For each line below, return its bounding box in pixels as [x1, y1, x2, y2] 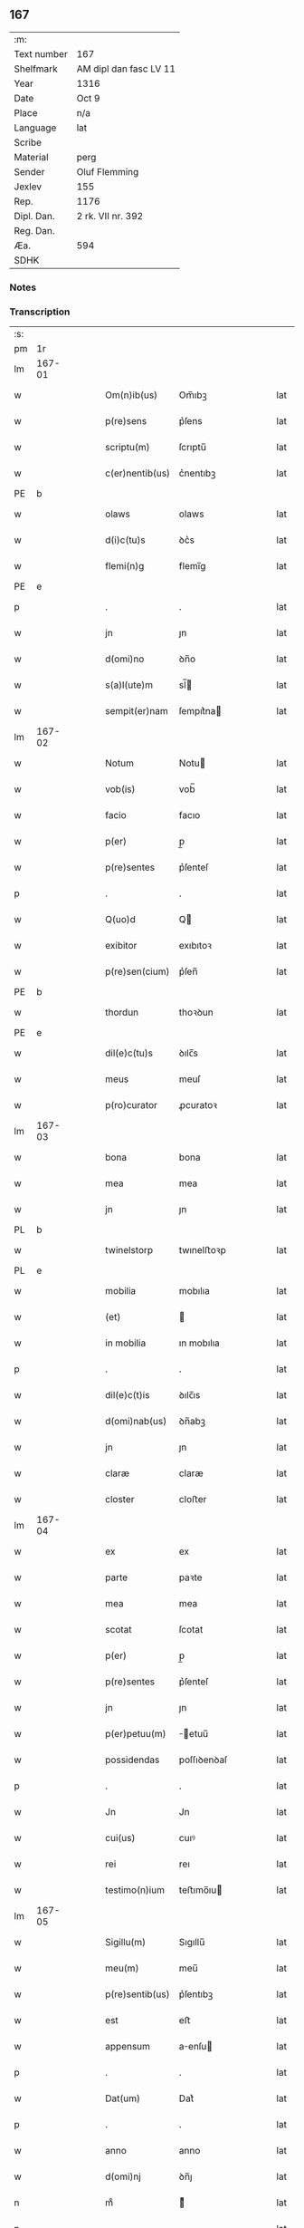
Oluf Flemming [76, 165, 139, 178]
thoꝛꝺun [178, 1006, 214, 1018]
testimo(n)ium [105, 1884, 166, 1896]
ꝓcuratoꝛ [178, 1099, 218, 1112]
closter [105, 1493, 135, 1506]
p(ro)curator [105, 1099, 158, 1112]
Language [14, 121, 57, 134]
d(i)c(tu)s [105, 534, 147, 546]
